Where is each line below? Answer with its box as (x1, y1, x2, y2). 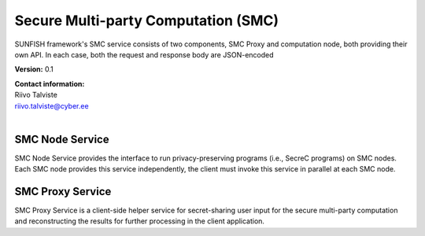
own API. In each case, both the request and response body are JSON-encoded (14, 50, 275, 59)
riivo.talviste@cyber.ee (14, 101, 90, 110)
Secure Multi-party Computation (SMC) (14, 12, 279, 29)
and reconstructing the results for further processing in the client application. (14, 216, 265, 226)
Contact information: (14, 79, 85, 88)
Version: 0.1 (14, 65, 54, 74)
